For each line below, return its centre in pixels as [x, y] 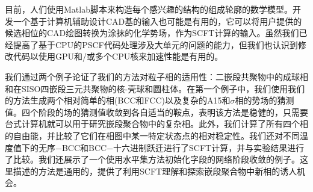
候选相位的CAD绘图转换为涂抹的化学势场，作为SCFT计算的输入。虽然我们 [152, 33]
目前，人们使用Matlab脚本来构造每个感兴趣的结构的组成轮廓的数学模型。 [149, 9]
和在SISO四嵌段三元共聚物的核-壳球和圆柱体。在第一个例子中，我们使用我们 [155, 88]
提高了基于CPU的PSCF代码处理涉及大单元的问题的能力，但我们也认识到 [155, 44]
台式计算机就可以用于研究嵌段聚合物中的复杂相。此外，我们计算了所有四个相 [156, 124]
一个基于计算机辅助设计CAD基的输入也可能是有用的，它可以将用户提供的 [157, 21]
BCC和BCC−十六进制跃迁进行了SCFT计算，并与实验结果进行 [183, 147]
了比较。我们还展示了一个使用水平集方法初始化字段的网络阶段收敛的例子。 [152, 159]
